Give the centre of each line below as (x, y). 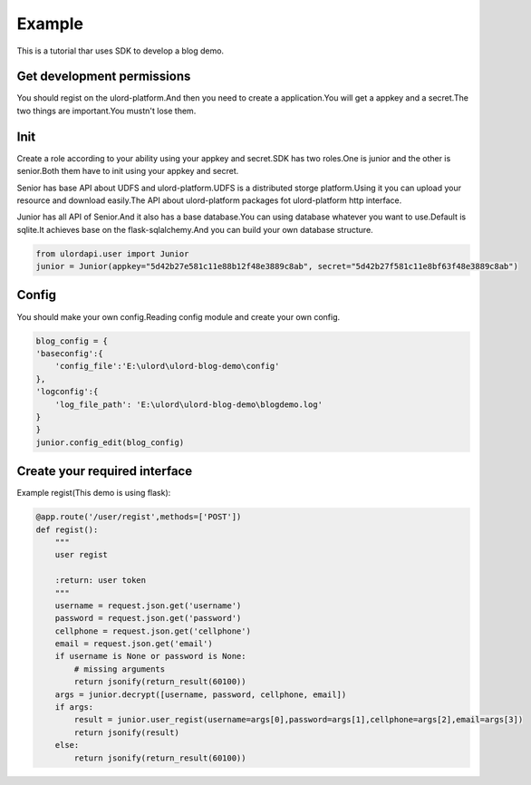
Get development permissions (104, 77)
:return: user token (101, 581)
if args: (74, 707)
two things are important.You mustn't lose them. (106, 111)
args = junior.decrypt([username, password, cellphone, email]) (201, 694)
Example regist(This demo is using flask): (94, 493)
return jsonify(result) (127, 732)
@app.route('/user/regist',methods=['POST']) (139, 517)
